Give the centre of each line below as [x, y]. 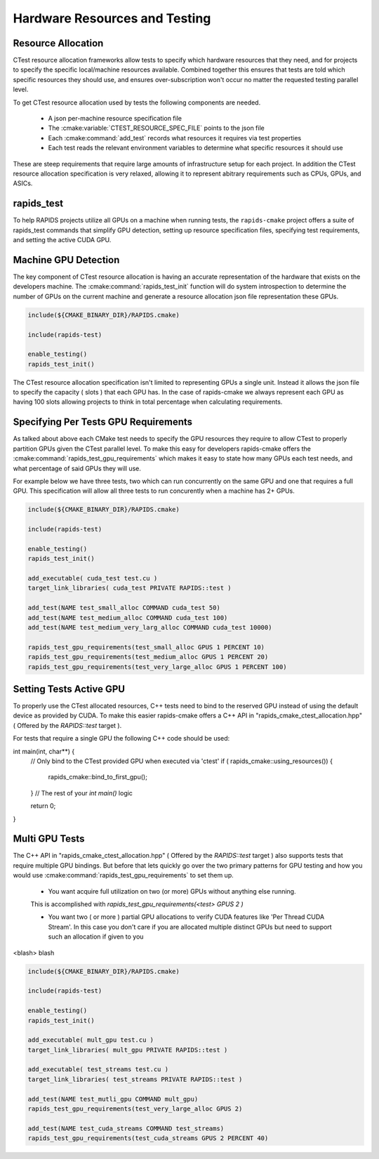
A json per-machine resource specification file [115, 119]
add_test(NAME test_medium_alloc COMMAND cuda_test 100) [128, 617]
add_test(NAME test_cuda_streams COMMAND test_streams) [126, 1128]
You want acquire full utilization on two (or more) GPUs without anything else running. [172, 891]
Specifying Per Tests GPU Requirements [103, 422]
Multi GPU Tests [49, 839]
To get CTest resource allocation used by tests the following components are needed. [137, 102]
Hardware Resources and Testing [112, 18]
